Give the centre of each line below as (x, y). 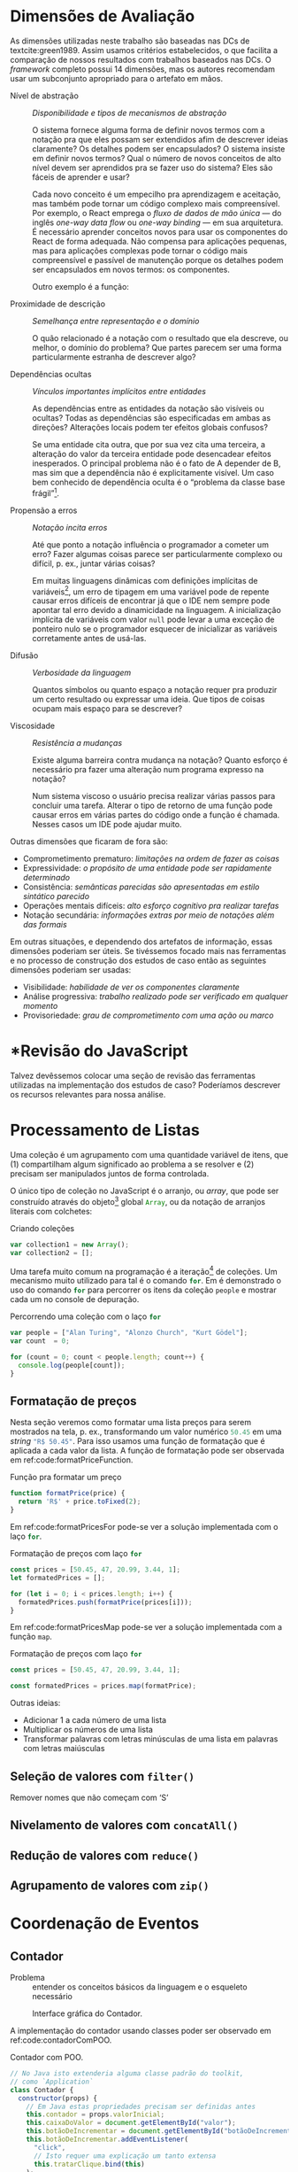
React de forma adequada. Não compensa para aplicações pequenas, (160, 241)
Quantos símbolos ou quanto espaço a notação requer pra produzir (155, 690)
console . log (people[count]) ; (72, 1365)
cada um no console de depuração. (75, 1299)
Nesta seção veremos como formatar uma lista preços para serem (130, 1423)
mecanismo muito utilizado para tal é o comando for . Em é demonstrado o (146, 1281)
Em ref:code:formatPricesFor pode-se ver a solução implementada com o (144, 1527)
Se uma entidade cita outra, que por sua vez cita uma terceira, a (149, 444)
